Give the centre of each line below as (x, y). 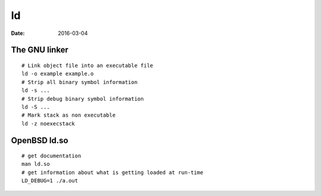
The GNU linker (40, 50)
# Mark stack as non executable (69, 115)
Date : (18, 33)
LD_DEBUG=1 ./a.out (50, 181)
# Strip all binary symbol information (80, 82)
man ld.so (36, 164)
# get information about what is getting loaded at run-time (112, 172)
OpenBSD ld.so (40, 140)
